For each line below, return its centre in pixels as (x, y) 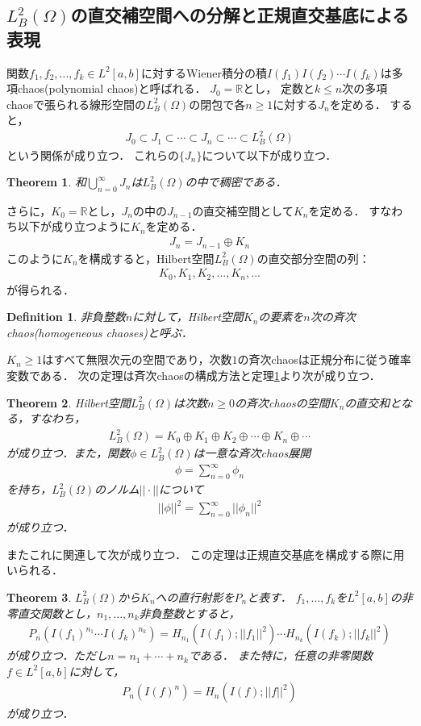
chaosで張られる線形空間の (77, 104)
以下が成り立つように (74, 226)
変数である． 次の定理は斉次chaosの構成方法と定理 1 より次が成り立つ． (194, 376)
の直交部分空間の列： (313, 258)
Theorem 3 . (39, 597)
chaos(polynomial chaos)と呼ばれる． (112, 88)
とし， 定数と (279, 88)
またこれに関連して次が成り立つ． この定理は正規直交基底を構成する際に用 (206, 554)
